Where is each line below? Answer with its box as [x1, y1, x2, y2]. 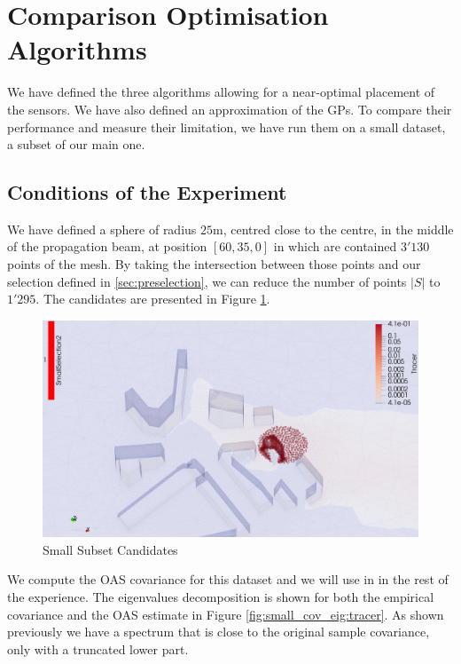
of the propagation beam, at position [7, 237, 207, 256]
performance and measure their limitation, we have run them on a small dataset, [7, 117, 446, 136]
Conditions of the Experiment [7, 178, 287, 206]
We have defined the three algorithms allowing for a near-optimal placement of [7, 83, 435, 101]
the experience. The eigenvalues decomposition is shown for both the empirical [7, 587, 434, 605]
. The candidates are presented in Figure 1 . [35, 289, 270, 308]
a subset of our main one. [7, 135, 145, 154]
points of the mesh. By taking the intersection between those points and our [7, 255, 421, 273]
